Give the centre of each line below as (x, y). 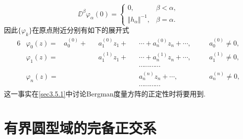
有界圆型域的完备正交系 (80, 127)
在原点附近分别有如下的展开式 (81, 30)
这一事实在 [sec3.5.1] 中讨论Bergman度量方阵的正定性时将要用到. (105, 93)
